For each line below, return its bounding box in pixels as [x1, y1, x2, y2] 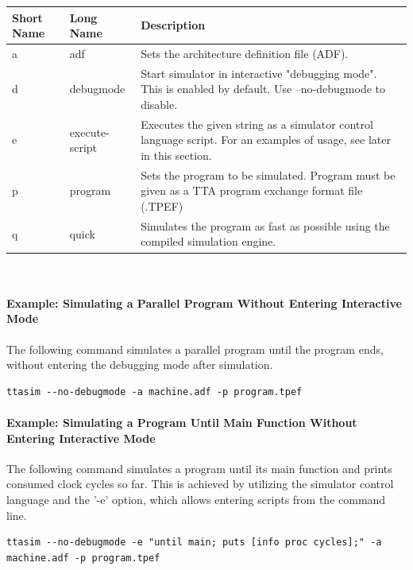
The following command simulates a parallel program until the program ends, [6, 340, 384, 357]
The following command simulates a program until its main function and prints [6, 459, 392, 476]
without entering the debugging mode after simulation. [6, 356, 273, 373]
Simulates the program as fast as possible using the [141, 217, 390, 234]
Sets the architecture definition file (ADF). [141, 45, 349, 61]
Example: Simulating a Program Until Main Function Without [6, 413, 357, 430]
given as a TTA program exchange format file [141, 182, 363, 199]
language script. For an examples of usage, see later [141, 131, 391, 148]
